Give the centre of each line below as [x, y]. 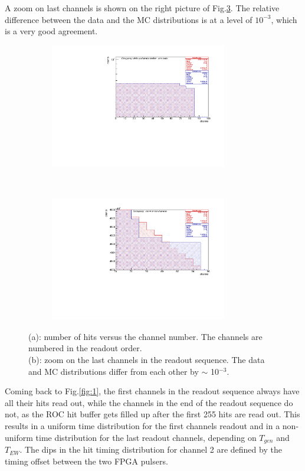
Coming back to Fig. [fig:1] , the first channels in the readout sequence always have [152, 391]
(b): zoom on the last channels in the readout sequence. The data [147, 360]
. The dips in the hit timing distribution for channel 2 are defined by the [151, 449]
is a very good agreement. [51, 31]
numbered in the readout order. [85, 348]
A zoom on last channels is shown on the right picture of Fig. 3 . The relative [142, 8]
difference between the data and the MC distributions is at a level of [129, 19]
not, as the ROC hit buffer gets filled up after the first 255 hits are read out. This [152, 414]
